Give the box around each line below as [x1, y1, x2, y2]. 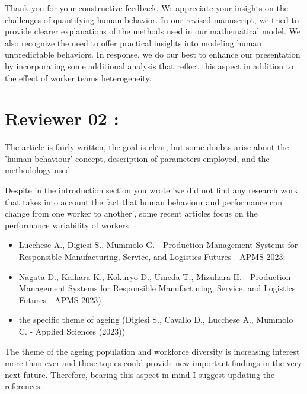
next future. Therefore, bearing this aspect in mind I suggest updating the [5, 368, 275, 380]
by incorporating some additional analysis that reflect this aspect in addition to [5, 59, 294, 72]
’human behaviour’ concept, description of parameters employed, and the [5, 152, 270, 164]
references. [5, 380, 43, 392]
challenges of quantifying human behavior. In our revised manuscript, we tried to [5, 13, 299, 26]
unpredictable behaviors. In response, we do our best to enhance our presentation [5, 48, 300, 61]
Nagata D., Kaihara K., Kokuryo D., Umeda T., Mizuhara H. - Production [18, 270, 291, 282]
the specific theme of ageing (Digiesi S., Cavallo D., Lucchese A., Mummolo [18, 313, 293, 326]
